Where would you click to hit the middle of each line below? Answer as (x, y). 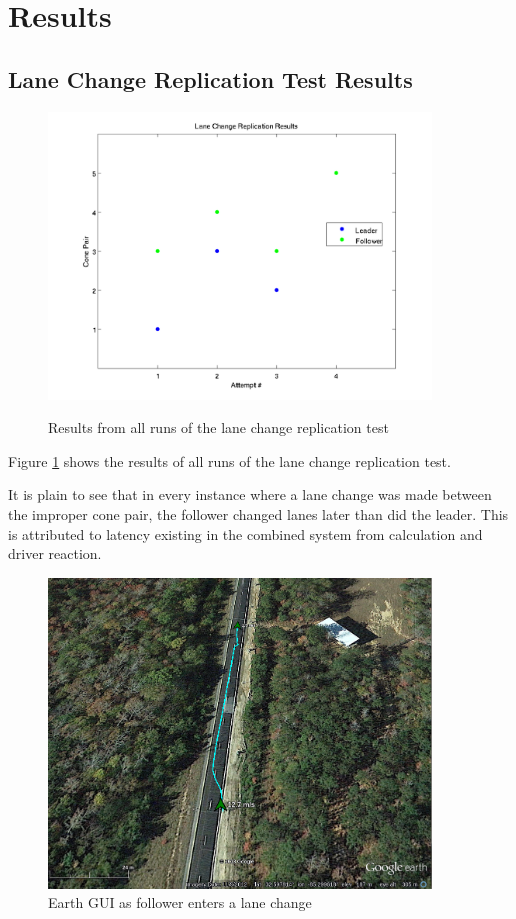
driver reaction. (55, 553)
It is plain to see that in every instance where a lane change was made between (250, 494)
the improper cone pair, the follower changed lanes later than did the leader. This (258, 513)
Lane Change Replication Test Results (210, 78)
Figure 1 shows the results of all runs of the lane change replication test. (229, 460)
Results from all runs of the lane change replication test (218, 427)
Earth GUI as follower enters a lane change (180, 902)
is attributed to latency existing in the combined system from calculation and (245, 533)
